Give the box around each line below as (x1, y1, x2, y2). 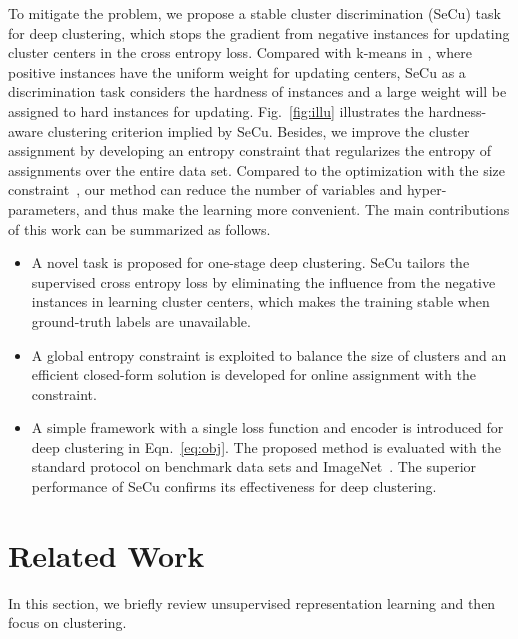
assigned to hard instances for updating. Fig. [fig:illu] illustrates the (8, 100, 424, 121)
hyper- (406, 179, 447, 200)
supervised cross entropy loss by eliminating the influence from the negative (31, 271, 496, 292)
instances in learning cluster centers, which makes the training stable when (31, 291, 490, 312)
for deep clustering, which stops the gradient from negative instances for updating (8, 22, 510, 43)
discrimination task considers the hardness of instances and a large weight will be (8, 81, 507, 102)
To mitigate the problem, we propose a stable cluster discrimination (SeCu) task (8, 3, 501, 23)
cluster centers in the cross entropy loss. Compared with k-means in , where (8, 42, 472, 63)
